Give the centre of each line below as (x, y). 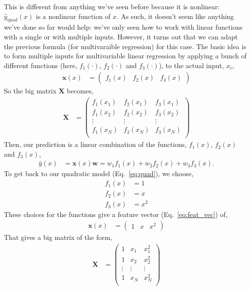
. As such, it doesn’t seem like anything (175, 16)
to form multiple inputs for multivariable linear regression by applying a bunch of (125, 56)
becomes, (80, 91)
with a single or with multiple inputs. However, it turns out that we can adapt (121, 36)
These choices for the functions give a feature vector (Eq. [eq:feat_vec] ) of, (116, 214)
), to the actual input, (191, 65)
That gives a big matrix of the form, (58, 237)
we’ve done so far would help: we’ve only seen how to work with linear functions (123, 27)
